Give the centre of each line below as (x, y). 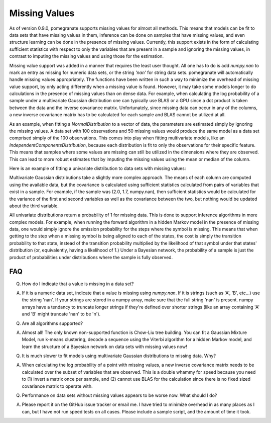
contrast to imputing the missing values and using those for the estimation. (87, 56)
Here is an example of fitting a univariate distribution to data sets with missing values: (98, 168)
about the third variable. (34, 206)
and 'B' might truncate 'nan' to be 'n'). (61, 314)
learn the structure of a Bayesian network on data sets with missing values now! (105, 347)
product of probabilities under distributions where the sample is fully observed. (91, 257)
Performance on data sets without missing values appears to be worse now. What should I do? (119, 395)
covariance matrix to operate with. (57, 386)
